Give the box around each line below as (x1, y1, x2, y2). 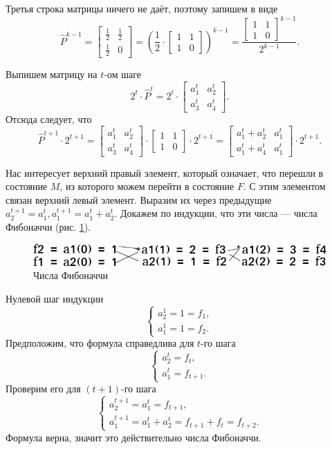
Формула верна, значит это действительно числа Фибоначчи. (6, 430, 261, 444)
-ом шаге (104, 67, 141, 82)
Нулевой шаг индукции (6, 291, 104, 305)
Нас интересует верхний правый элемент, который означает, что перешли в (6, 165, 324, 180)
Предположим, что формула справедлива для (6, 336, 194, 350)
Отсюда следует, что (6, 111, 92, 126)
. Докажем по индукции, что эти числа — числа (114, 206, 317, 220)
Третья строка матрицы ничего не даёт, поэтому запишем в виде (6, 1, 278, 15)
